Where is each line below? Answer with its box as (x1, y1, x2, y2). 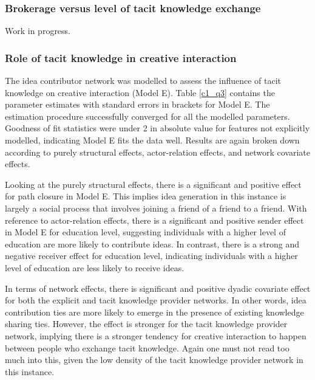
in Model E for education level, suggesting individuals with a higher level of (5, 226, 286, 238)
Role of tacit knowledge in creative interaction (5, 50, 237, 65)
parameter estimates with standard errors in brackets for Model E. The (5, 98, 270, 111)
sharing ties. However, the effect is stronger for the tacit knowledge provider (5, 317, 288, 330)
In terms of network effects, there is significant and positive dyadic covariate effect (5, 282, 311, 294)
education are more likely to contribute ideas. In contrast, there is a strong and (5, 237, 300, 250)
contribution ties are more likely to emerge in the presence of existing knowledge (5, 305, 304, 318)
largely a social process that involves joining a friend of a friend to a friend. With (5, 201, 307, 214)
